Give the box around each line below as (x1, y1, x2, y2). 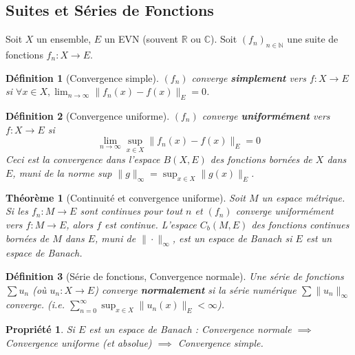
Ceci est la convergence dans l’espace (6, 152, 160, 166)
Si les (6, 204, 28, 218)
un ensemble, (36, 32, 92, 46)
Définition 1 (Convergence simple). (6, 70, 159, 85)
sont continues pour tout (80, 204, 183, 218)
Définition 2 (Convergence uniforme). (6, 108, 170, 122)
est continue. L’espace (105, 217, 197, 231)
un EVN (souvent (104, 32, 178, 46)
